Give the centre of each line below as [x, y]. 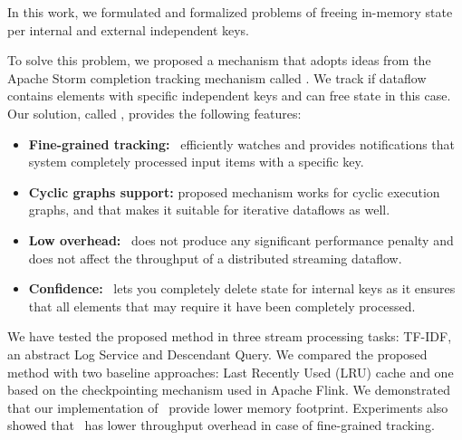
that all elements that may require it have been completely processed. [222, 306]
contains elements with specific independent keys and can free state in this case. [229, 96]
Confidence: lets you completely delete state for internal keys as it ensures [242, 288]
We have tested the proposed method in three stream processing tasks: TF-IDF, [230, 336]
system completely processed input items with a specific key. [196, 162]
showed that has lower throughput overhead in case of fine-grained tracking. [221, 425]
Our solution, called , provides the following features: [154, 113]
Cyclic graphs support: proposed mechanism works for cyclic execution [234, 191]
